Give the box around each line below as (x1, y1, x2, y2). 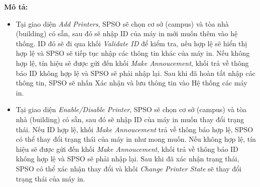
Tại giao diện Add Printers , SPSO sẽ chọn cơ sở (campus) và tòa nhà (16, 18, 229, 29)
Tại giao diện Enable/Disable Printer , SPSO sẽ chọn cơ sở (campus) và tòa (16, 104, 247, 115)
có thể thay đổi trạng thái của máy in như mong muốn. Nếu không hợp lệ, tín (16, 134, 256, 144)
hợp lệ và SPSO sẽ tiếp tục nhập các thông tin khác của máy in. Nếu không (16, 48, 250, 58)
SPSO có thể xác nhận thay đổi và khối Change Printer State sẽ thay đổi (16, 163, 242, 173)
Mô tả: (4, 2, 28, 12)
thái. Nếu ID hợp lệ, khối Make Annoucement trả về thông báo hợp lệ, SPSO (16, 124, 253, 134)
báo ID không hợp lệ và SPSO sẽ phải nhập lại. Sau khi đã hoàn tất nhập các (16, 67, 255, 78)
